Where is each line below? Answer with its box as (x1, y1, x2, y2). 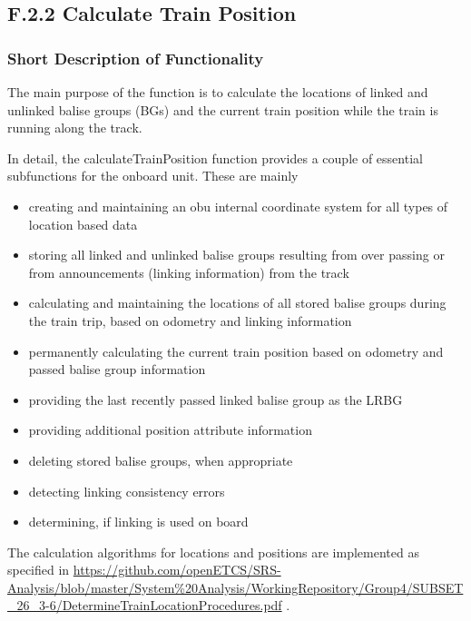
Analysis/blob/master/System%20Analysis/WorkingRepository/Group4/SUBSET (7, 577, 464, 596)
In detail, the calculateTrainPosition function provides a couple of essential (7, 148, 423, 167)
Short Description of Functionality (7, 46, 264, 69)
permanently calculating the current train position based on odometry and (28, 341, 444, 360)
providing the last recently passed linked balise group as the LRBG (28, 389, 403, 409)
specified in (7, 560, 70, 579)
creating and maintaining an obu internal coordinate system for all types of (28, 196, 448, 215)
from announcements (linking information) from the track (28, 262, 349, 281)
